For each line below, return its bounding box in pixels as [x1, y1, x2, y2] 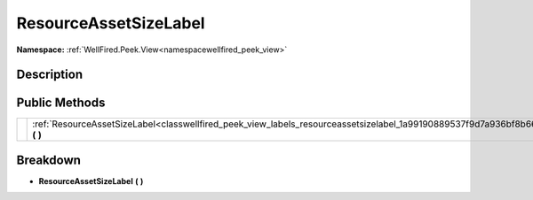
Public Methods [16, 96, 106, 111]
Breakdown [16, 152, 82, 167]
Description [16, 67, 84, 82]
